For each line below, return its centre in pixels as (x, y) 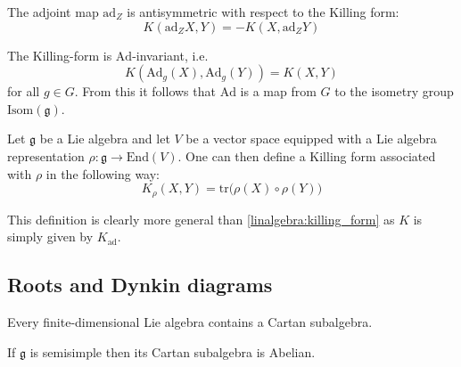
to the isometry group (394, 91)
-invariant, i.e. (170, 55)
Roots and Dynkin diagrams (140, 285)
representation (46, 155)
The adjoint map (53, 12)
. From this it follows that (145, 91)
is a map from (278, 91)
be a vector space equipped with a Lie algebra (311, 139)
